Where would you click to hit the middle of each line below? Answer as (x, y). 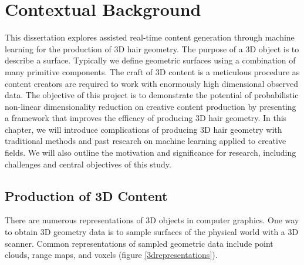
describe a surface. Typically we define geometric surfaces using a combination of (150, 60)
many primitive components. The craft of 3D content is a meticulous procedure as (152, 71)
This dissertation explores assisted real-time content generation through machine (150, 37)
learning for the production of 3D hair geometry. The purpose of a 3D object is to (152, 48)
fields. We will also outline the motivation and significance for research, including (151, 152)
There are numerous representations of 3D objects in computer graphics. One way (152, 220)
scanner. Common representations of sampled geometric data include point (139, 243)
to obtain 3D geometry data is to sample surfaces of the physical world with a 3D (152, 232)
